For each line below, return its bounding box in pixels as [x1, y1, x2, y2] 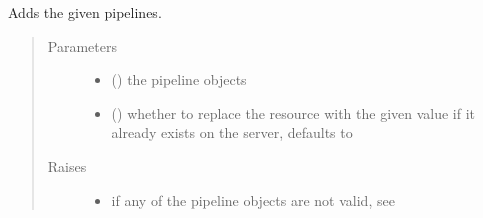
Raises [47, 155, 87, 176]
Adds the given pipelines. [8, 2, 162, 22]
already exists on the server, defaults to [111, 122, 353, 143]
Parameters [47, 35, 117, 56]
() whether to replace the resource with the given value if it [111, 102, 476, 123]
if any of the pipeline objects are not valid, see [111, 189, 395, 210]
